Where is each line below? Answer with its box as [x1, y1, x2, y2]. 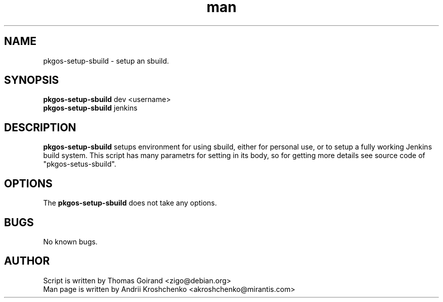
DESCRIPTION [4, 121, 76, 134]
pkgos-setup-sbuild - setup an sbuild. [43, 56, 169, 65]
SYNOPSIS [4, 74, 59, 87]
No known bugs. [43, 237, 98, 246]
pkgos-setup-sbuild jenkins [43, 104, 138, 113]
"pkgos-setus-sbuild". [43, 160, 116, 169]
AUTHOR [4, 255, 50, 268]
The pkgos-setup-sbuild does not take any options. [43, 198, 217, 208]
